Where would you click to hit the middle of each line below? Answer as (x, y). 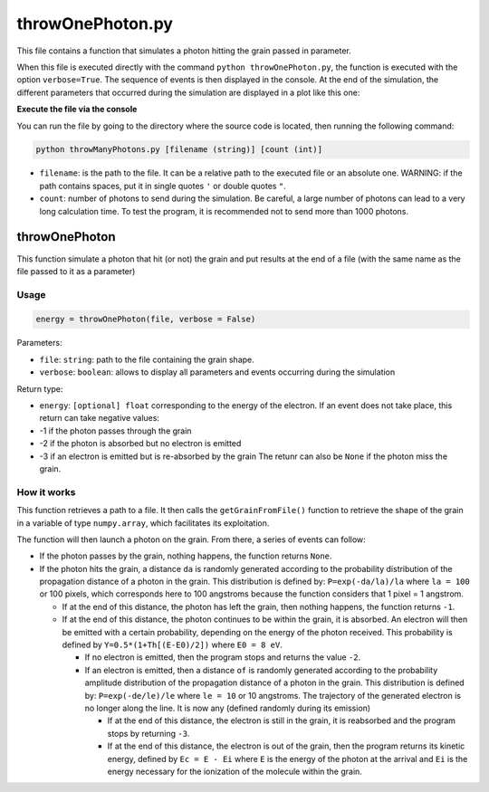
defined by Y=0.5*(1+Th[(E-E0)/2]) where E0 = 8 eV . (172, 645)
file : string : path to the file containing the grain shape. (147, 359)
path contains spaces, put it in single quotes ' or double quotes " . (163, 186)
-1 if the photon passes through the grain (115, 431)
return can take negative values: (100, 418)
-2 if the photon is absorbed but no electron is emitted (140, 444)
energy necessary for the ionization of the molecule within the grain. (235, 771)
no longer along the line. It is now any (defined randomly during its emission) (228, 708)
